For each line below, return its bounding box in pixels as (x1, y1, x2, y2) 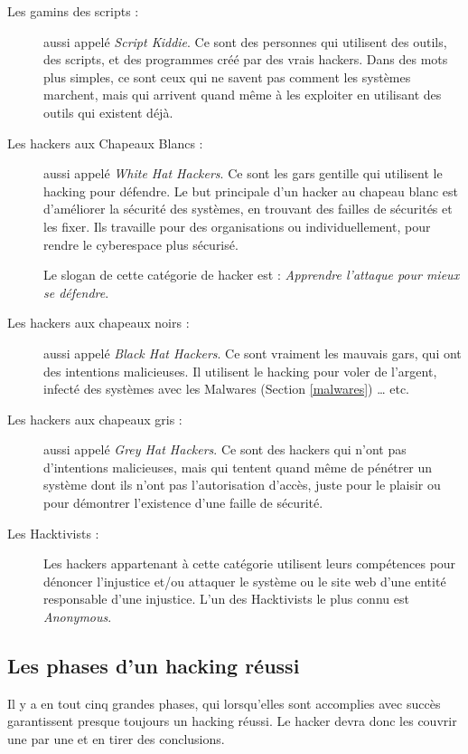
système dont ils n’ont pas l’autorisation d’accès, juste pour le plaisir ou (43, 475, 441, 494)
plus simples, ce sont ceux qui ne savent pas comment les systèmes (43, 67, 411, 86)
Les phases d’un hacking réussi (7, 652, 300, 680)
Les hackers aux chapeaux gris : (7, 409, 183, 428)
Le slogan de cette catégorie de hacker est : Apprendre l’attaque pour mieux (43, 265, 460, 284)
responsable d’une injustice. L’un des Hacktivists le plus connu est (43, 589, 409, 608)
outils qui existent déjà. (43, 102, 173, 121)
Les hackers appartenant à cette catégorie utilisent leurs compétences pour (43, 554, 456, 573)
